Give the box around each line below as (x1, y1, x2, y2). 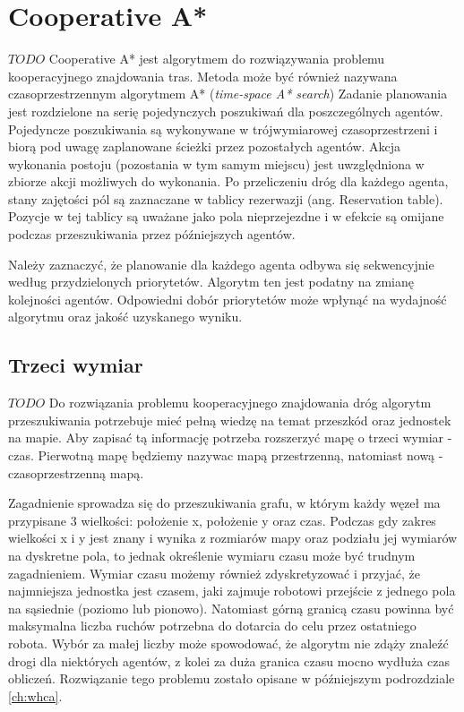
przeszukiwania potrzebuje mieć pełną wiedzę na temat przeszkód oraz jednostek (8, 410, 451, 429)
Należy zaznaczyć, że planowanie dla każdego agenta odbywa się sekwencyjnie (8, 254, 434, 273)
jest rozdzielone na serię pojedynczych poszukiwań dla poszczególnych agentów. (8, 101, 443, 120)
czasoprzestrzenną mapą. (8, 463, 144, 482)
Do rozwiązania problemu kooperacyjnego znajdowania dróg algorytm (48, 393, 432, 412)
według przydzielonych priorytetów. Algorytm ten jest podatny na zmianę (8, 272, 414, 291)
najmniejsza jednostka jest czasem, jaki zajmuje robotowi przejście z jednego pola (8, 581, 456, 600)
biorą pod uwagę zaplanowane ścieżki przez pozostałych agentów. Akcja (8, 137, 401, 156)
